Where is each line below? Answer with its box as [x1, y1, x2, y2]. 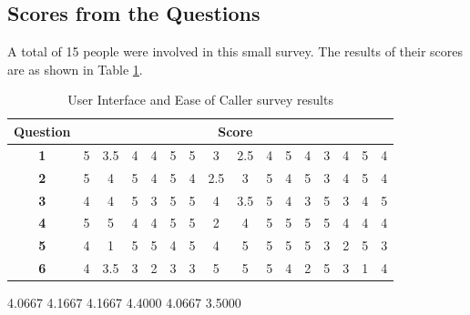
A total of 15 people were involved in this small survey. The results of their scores [7, 42, 464, 61]
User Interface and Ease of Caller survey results [67, 90, 333, 109]
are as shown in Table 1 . [7, 59, 143, 78]
